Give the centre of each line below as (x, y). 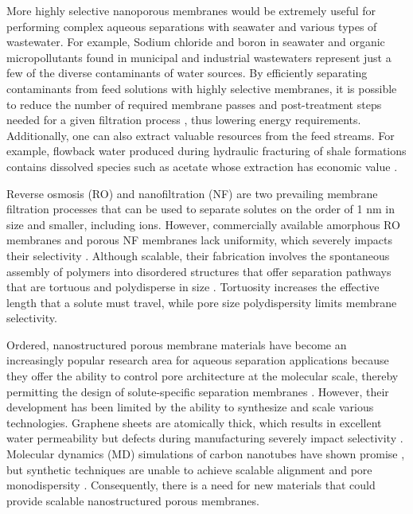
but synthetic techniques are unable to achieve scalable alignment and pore (189, 469)
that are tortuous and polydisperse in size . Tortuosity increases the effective (193, 287)
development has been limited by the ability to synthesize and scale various (190, 407)
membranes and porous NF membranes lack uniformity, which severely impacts (199, 240)
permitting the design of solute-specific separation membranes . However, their (198, 391)
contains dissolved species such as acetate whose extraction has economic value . (202, 166)
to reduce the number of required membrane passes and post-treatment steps (194, 104)
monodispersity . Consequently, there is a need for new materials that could (191, 485)
